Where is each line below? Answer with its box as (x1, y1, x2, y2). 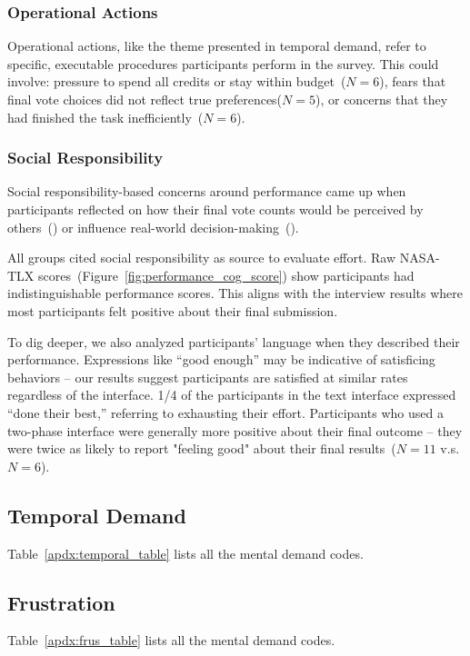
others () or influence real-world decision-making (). (7, 217, 299, 236)
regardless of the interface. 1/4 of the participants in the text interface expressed (7, 385, 456, 404)
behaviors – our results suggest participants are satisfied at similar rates (7, 367, 408, 386)
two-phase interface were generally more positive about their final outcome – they (7, 421, 463, 440)
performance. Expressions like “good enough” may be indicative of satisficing (7, 350, 435, 369)
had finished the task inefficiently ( (7, 107, 204, 126)
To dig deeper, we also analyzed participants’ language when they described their (7, 332, 460, 351)
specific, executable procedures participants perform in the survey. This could (7, 54, 439, 73)
